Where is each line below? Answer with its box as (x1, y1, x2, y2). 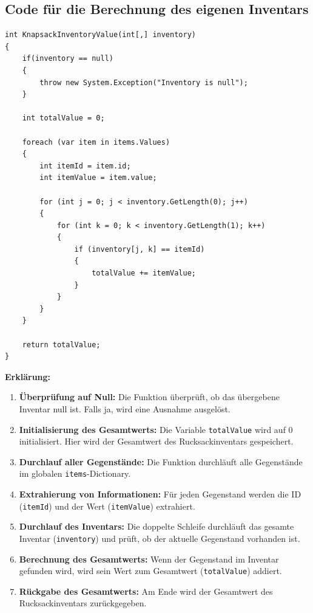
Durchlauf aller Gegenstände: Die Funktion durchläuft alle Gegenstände (19, 455, 303, 468)
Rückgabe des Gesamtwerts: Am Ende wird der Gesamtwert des (19, 584, 273, 597)
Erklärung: (5, 370, 51, 383)
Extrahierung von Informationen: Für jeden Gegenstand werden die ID (19, 488, 301, 500)
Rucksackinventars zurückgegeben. (19, 597, 147, 609)
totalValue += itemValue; (92, 269, 196, 278)
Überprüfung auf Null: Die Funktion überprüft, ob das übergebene (19, 390, 280, 403)
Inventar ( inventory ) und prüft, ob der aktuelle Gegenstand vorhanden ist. (19, 532, 300, 544)
